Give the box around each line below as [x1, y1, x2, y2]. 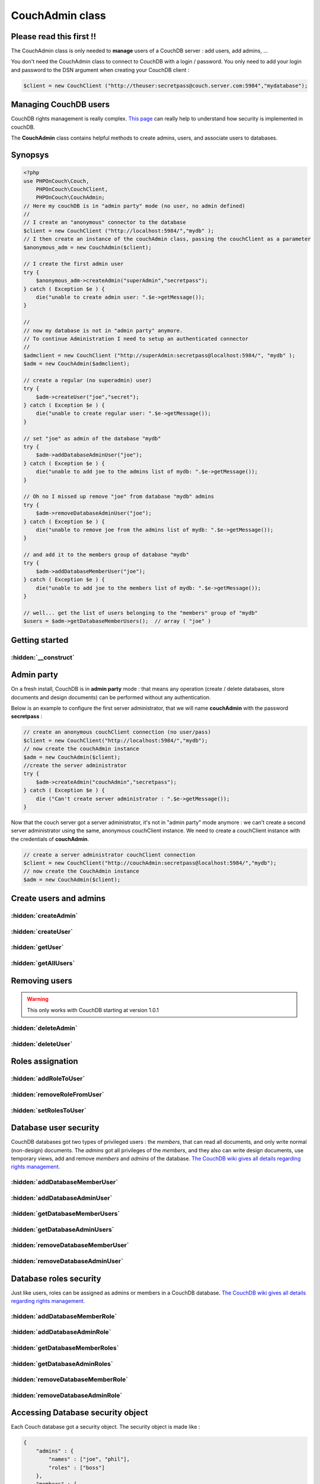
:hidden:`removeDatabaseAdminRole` [11, 1391, 123, 1399]
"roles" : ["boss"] [48, 1464, 105, 1471]
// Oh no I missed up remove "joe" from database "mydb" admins [23, 493, 215, 500]
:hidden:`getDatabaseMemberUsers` [11, 1210, 120, 1218]
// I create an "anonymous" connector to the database [23, 219, 186, 226]
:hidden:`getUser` [11, 943, 64, 952]
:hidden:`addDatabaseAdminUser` [11, 1194, 113, 1202]
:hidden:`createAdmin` [11, 912, 78, 920]
